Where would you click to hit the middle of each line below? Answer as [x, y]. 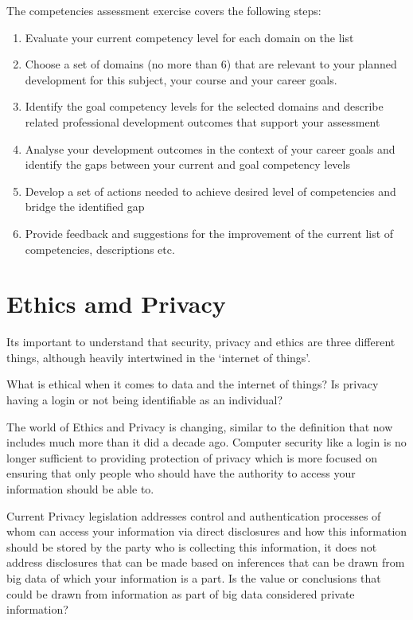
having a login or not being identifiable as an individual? [145, 400]
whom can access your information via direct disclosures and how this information [207, 531]
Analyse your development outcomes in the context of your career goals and [210, 148]
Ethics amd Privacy [116, 304]
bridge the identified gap [85, 207]
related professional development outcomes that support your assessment [203, 121]
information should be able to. [80, 489]
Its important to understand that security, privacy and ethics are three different [201, 342]
